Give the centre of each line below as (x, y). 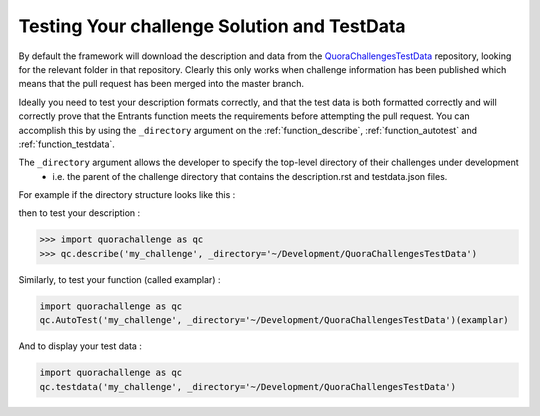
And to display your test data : (80, 346)
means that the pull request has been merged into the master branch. (161, 84)
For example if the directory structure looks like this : (127, 195)
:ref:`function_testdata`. (66, 144)
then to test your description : (79, 213)
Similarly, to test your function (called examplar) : (119, 279)
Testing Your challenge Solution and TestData (212, 26)
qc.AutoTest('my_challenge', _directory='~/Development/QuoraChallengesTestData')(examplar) (274, 320)
